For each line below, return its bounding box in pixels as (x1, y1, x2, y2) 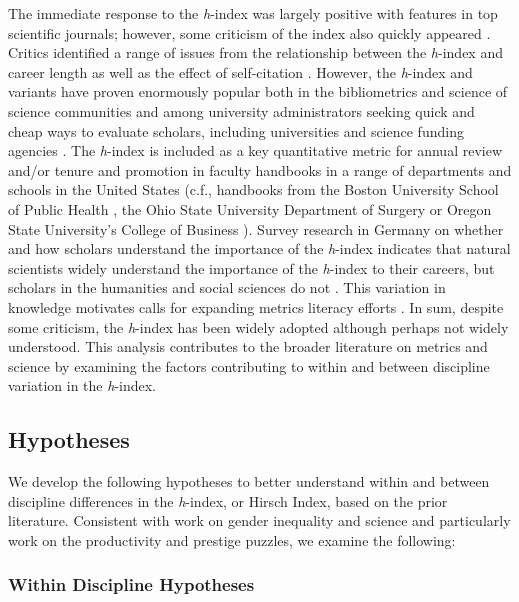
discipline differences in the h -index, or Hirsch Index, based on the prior (8, 490, 448, 511)
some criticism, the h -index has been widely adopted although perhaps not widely (8, 316, 509, 337)
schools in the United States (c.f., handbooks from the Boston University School (8, 179, 499, 200)
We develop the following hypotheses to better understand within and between (8, 471, 490, 492)
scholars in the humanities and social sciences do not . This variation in (8, 277, 446, 298)
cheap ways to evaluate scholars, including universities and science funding (8, 120, 464, 141)
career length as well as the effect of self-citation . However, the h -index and (8, 61, 473, 82)
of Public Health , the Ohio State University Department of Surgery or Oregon (8, 198, 492, 219)
